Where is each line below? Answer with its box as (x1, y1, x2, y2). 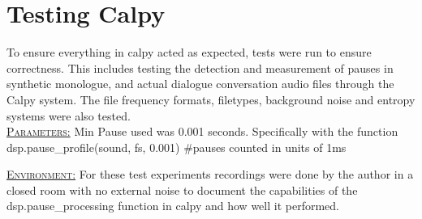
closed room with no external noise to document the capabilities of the (6, 181, 358, 198)
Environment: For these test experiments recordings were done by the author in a (6, 166, 414, 183)
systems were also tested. (6, 107, 131, 124)
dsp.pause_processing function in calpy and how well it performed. (6, 197, 339, 214)
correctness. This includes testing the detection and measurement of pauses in (6, 59, 394, 76)
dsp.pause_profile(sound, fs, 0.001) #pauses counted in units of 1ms (6, 138, 347, 155)
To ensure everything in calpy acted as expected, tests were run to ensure (6, 44, 372, 61)
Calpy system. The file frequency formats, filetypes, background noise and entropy (6, 91, 416, 107)
